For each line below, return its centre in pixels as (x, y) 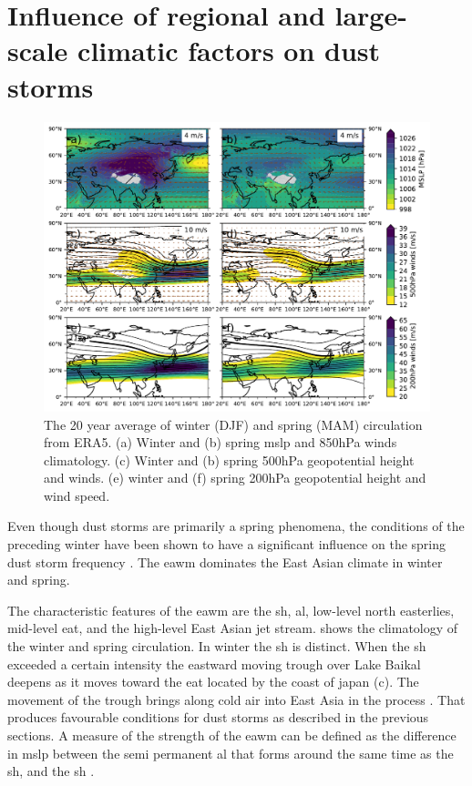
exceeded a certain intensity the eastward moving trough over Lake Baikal (214, 664)
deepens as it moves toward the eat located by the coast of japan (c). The (213, 682)
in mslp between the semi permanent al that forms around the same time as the (231, 753)
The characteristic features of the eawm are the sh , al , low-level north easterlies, (231, 610)
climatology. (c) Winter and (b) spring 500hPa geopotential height (229, 459)
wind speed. (77, 495)
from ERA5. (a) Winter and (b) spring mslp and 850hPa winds (221, 442)
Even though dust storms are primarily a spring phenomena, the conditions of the (236, 526)
